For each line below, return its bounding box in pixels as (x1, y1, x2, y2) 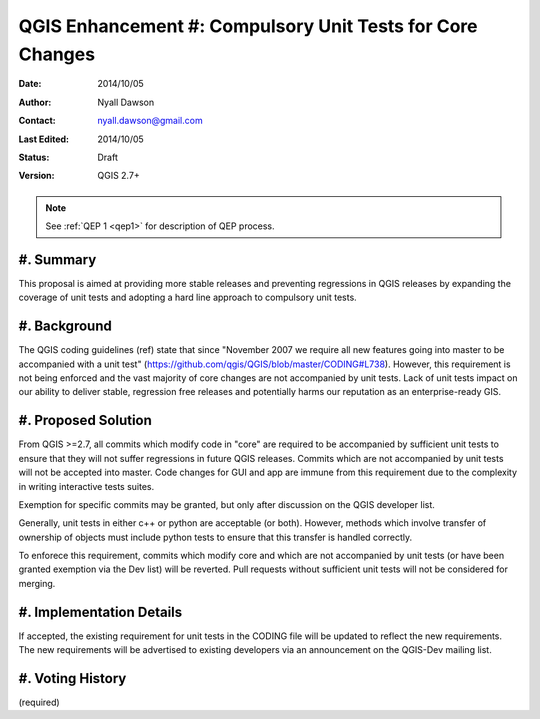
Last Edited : (18, 133, 70, 145)
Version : (18, 170, 55, 182)
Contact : (18, 115, 57, 127)
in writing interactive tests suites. (18, 480, 155, 492)
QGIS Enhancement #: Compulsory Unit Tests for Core (18, 15, 478, 37)
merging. (18, 577, 56, 589)
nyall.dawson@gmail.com (97, 115, 204, 127)
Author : (18, 96, 52, 108)
